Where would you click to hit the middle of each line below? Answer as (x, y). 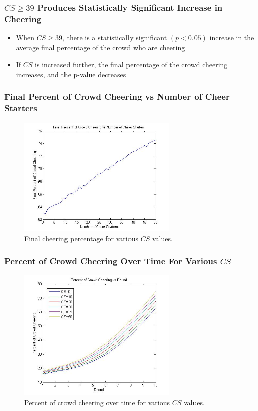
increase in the (232, 38)
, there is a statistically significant (115, 38)
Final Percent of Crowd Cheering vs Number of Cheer (117, 97)
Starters (21, 108)
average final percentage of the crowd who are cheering (101, 47)
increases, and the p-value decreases (71, 74)
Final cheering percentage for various (81, 238)
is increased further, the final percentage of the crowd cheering (131, 64)
